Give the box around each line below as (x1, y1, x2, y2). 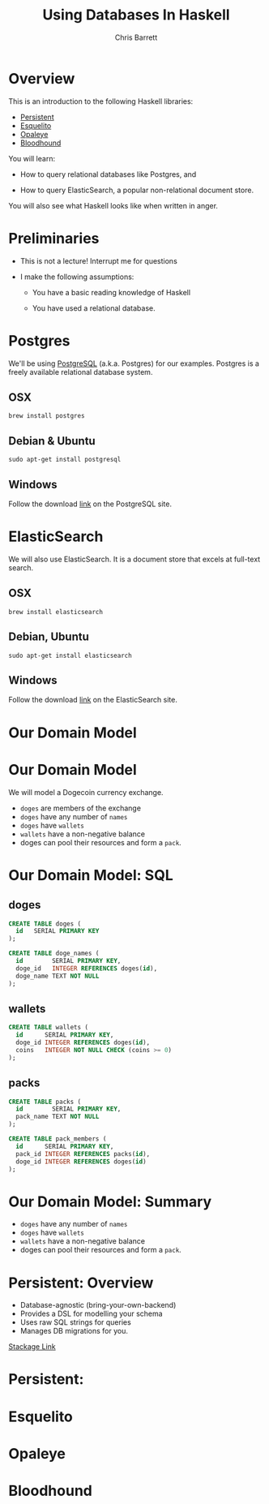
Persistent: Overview (8, 1274, 154, 1291)
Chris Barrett (114, 32, 158, 42)
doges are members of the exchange (19, 803, 142, 813)
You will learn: (8, 153, 55, 163)
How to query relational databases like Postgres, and (19, 169, 197, 179)
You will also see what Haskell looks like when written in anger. (8, 200, 219, 210)
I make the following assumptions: (19, 272, 134, 281)
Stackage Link (8, 1342, 56, 1351)
